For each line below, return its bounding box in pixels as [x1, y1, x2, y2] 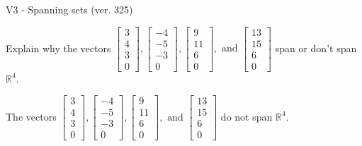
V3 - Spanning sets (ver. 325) [6, 2, 133, 16]
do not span [220, 109, 273, 123]
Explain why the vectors [6, 40, 111, 55]
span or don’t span [275, 40, 357, 55]
